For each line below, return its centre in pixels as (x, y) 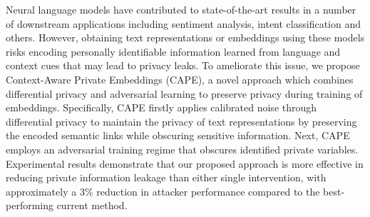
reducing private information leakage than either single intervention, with (166, 177)
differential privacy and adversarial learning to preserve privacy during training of (184, 93)
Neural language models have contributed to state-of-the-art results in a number (181, 9)
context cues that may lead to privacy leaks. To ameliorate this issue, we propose (183, 65)
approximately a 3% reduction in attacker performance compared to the (163, 191)
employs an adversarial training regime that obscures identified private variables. (182, 149)
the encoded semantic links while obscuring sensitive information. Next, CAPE (178, 135)
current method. (92, 205)
